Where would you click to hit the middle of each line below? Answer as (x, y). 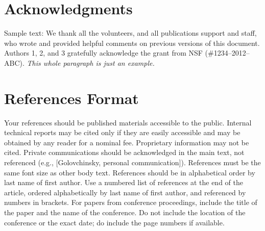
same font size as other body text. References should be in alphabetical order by (130, 172)
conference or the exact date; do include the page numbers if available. (114, 222)
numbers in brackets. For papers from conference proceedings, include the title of (131, 202)
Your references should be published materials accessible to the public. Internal (128, 122)
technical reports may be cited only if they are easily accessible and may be (122, 132)
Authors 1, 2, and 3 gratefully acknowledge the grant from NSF (103, 53)
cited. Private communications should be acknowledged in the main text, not (124, 152)
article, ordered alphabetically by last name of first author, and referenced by (125, 192)
